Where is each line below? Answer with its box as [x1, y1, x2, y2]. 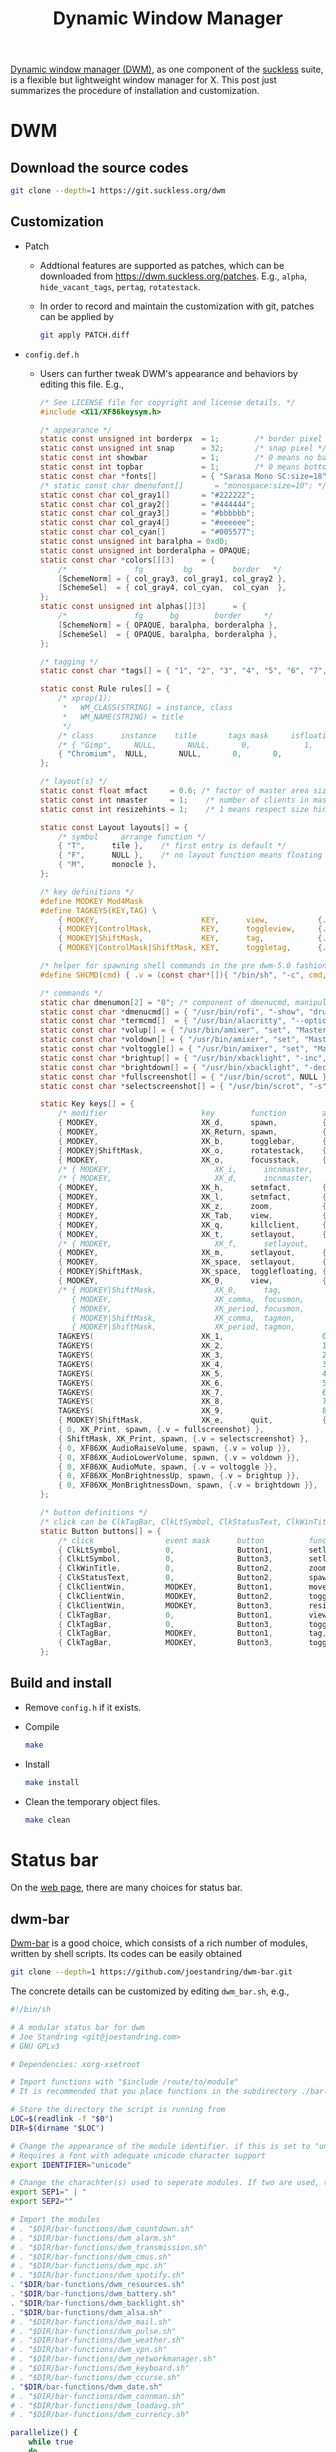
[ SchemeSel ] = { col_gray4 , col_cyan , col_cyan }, [58, 583, 287, 593]
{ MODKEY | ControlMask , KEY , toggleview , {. [58, 924, 327, 934]
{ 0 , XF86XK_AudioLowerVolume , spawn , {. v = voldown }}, [58, 1452, 300, 1462]
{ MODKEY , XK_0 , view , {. [58, 1276, 332, 1286]
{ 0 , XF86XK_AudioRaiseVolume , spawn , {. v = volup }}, [58, 1443, 292, 1453]
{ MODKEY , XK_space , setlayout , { [58, 1257, 327, 1267]
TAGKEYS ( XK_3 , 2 [58, 1350, 327, 1360]
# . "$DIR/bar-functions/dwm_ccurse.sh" [10, 2372, 182, 2382]
